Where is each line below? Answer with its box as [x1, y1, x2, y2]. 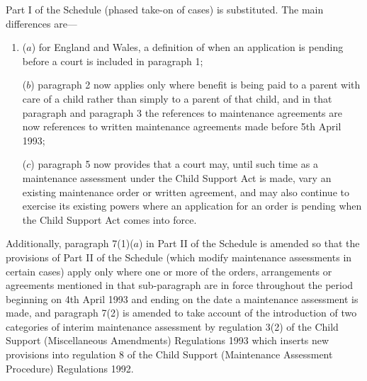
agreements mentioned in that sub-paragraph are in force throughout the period [6, 278, 354, 292]
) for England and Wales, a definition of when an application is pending [31, 40, 344, 55]
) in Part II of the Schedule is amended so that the [139, 236, 360, 251]
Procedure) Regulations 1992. [6, 360, 134, 375]
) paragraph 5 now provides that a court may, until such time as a [30, 157, 318, 171]
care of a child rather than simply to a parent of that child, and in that [22, 91, 332, 106]
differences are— [6, 16, 77, 30]
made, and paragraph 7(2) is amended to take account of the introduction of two [6, 305, 357, 320]
